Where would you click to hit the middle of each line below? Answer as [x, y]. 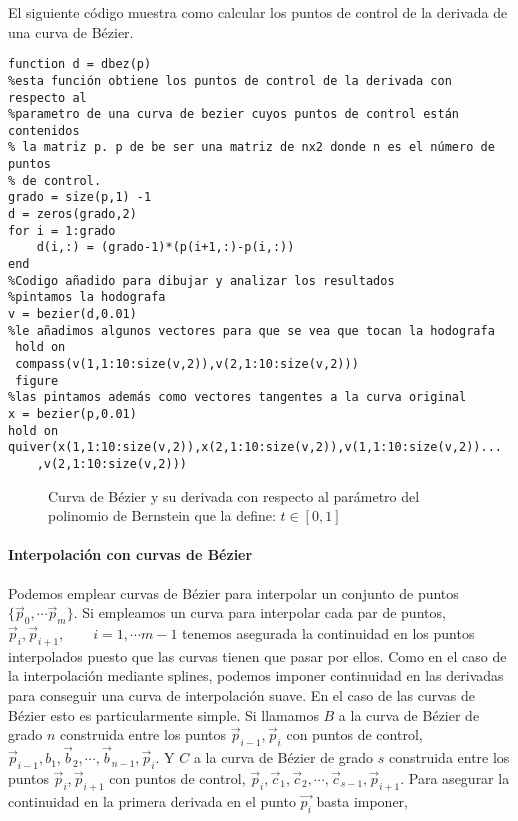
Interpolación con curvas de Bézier [130, 554]
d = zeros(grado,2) [72, 214]
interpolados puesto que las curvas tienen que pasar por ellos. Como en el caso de [257, 655]
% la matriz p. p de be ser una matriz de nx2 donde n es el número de [251, 147]
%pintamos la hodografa [87, 297]
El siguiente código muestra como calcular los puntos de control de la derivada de [258, 12]
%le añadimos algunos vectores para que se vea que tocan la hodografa [251, 330]
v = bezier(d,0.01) [72, 314]
